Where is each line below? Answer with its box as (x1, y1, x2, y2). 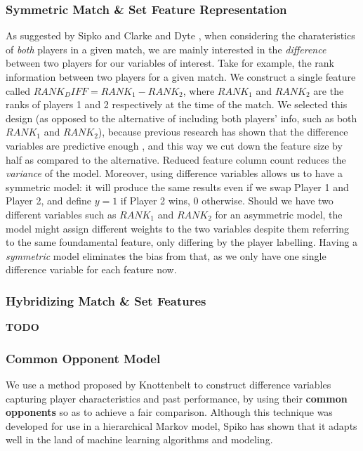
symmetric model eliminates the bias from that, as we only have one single (6, 248, 326, 263)
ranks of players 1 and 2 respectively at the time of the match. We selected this (6, 97, 348, 112)
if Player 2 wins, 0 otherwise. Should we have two (120, 193, 334, 208)
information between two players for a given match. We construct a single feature (6, 70, 356, 84)
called (6, 83, 30, 98)
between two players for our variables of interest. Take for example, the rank (6, 55, 334, 70)
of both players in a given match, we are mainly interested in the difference (6, 41, 326, 56)
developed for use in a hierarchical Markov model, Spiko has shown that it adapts (6, 418, 357, 433)
